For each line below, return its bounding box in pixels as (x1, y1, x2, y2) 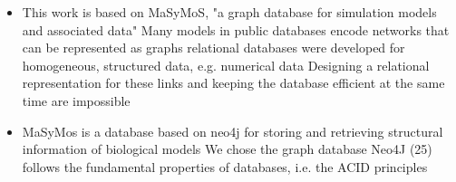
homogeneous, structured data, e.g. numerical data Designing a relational (22, 55, 430, 74)
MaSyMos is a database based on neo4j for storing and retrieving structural (22, 121, 443, 140)
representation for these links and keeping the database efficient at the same (22, 73, 445, 92)
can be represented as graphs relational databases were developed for (22, 38, 405, 57)
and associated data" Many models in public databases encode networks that (22, 20, 450, 39)
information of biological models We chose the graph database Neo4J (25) (22, 139, 432, 158)
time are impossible (22, 91, 131, 110)
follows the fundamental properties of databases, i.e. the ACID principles (22, 157, 428, 176)
